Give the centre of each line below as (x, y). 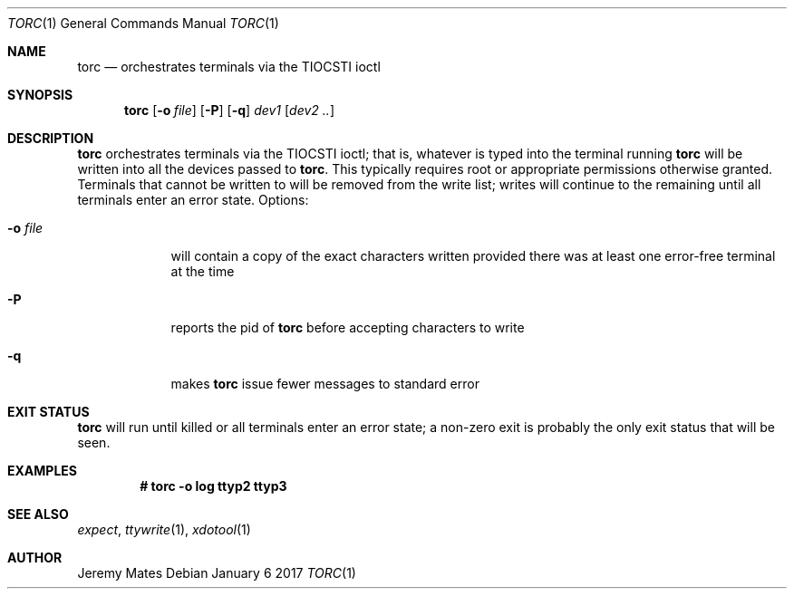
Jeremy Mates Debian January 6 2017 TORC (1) (217, 573)
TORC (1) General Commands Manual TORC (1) (143, 23)
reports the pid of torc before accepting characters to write (348, 327)
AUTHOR (35, 558)
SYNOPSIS (40, 95)
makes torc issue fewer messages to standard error (325, 384)
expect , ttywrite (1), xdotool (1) (164, 529)
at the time (203, 271)
